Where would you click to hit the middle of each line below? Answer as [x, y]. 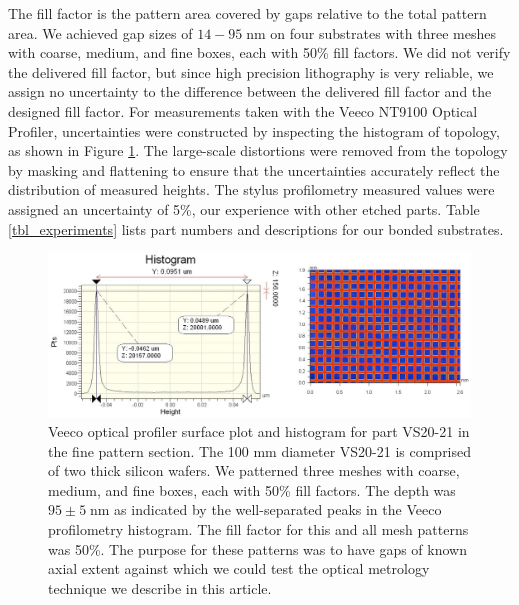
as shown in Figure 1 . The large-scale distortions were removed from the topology [258, 150]
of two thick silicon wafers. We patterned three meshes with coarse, [254, 470]
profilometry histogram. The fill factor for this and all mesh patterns [258, 529]
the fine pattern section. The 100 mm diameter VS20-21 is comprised [260, 450]
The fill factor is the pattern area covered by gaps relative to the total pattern [247, 13]
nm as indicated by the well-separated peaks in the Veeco [266, 509]
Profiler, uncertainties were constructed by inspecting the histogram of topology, [254, 130]
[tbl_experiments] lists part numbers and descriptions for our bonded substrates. [256, 228]
